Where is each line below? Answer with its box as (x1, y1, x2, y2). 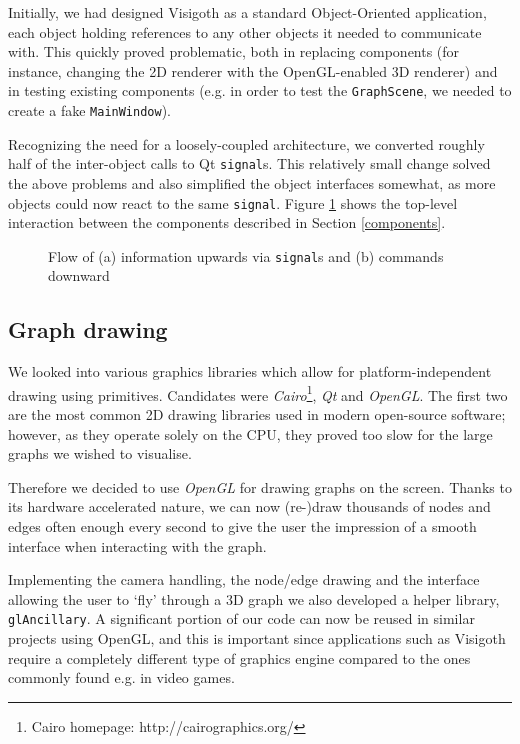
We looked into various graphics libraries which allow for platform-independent (8, 361, 492, 382)
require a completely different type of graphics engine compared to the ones (8, 647, 471, 668)
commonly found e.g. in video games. (8, 667, 235, 688)
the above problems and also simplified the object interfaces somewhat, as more (8, 172, 496, 193)
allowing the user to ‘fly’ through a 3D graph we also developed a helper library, (8, 588, 500, 609)
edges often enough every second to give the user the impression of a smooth (8, 516, 477, 537)
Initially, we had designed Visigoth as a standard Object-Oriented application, (8, 2, 487, 22)
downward (48, 265, 110, 286)
